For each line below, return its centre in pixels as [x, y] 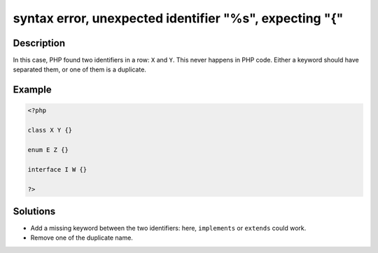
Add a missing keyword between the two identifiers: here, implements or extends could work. [168, 228]
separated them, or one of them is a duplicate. [80, 69]
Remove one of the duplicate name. [82, 238]
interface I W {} [57, 169]
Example [32, 90]
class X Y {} [50, 130]
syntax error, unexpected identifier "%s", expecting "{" [178, 18]
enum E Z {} [48, 150]
